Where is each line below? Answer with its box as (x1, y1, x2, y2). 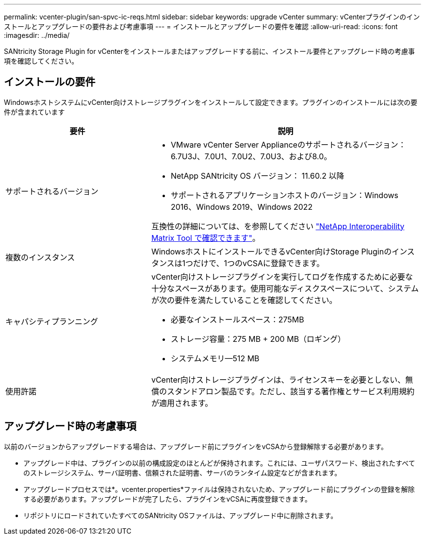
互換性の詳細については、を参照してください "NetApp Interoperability (151, 221, 405, 231)
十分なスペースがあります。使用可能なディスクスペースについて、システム (151, 283, 419, 293)
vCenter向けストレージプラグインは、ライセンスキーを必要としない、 (151, 374, 406, 385)
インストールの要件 (4, 76, 96, 88)
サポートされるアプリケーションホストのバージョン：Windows (170, 190, 398, 200)
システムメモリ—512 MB (170, 353, 260, 363)
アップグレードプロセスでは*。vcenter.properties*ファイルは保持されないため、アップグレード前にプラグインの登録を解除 (23, 485, 415, 493)
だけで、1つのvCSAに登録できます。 (193, 258, 325, 268)
